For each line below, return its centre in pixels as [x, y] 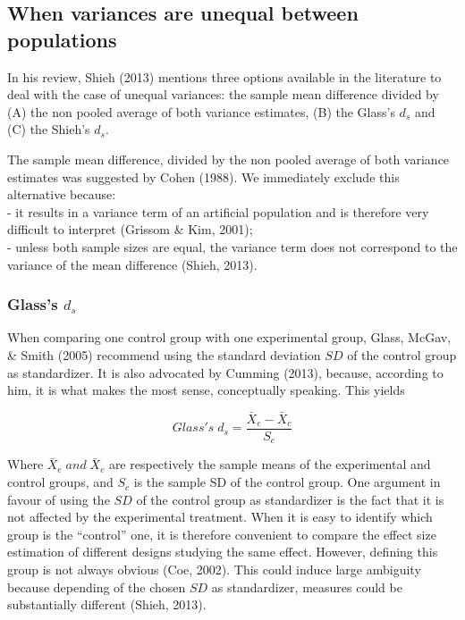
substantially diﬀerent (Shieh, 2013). [107, 604]
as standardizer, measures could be [307, 586]
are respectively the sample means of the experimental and [270, 464]
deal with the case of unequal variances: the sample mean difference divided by [223, 94]
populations [62, 39]
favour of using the [59, 499]
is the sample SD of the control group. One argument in [287, 482]
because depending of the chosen [97, 586]
